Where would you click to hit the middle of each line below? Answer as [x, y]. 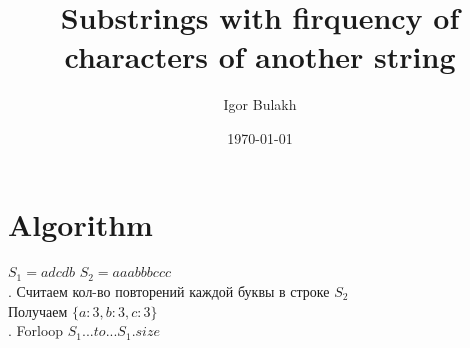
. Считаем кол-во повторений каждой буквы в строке [169, 291]
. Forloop [36, 330]
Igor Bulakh [260, 104]
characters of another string [260, 56]
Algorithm [80, 223]
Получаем [38, 310]
